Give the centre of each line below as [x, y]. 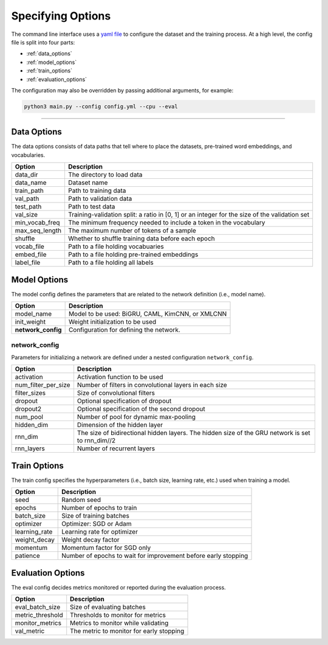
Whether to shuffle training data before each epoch [141, 239]
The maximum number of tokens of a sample [132, 231]
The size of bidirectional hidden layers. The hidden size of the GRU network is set [193, 433]
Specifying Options [61, 16]
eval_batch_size [38, 607]
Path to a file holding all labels [111, 263]
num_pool [29, 417]
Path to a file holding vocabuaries [116, 246]
